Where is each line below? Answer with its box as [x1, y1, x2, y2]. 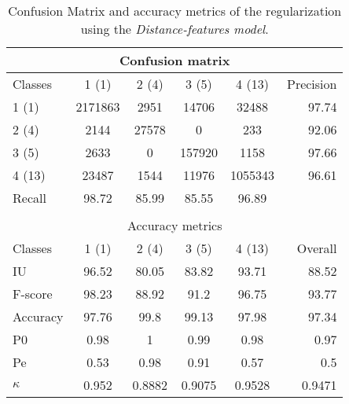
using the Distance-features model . [80, 20, 269, 38]
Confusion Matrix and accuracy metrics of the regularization [8, 2, 342, 20]
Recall [13, 189, 46, 207]
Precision [286, 75, 337, 93]
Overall [296, 239, 337, 257]
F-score [13, 285, 53, 303]
